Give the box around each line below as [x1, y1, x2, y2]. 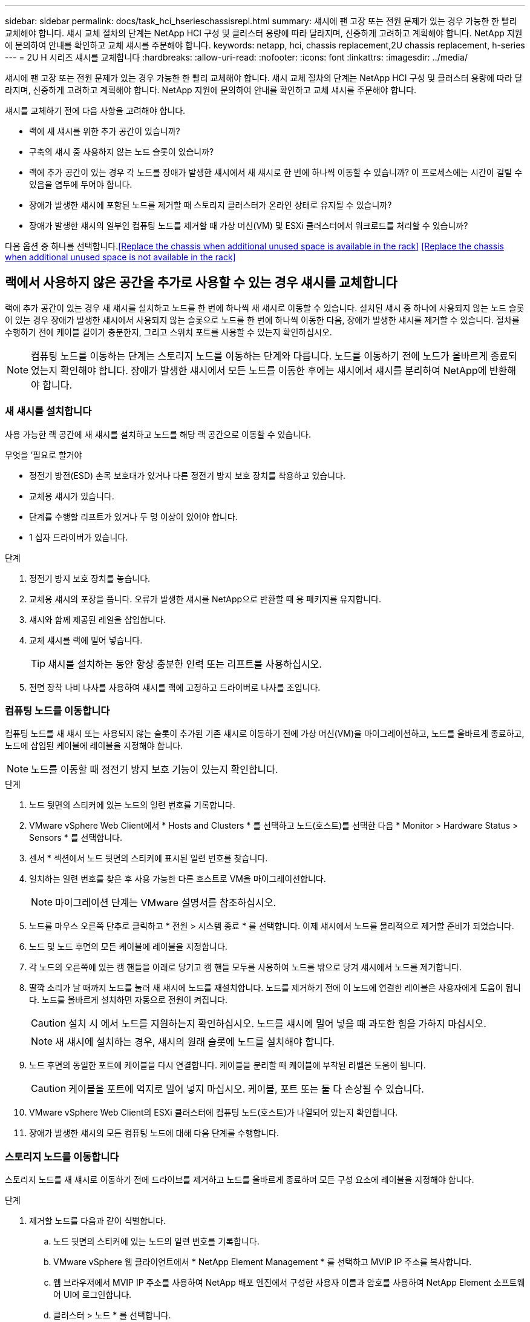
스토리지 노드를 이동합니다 [5, 1150, 119, 1163]
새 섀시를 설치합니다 [5, 405, 92, 418]
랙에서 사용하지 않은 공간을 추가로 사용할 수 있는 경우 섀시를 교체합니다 [5, 275, 398, 291]
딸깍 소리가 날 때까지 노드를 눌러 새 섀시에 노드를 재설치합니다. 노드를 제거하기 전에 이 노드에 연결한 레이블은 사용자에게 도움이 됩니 [29, 982, 522, 993]
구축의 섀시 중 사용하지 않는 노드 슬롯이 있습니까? [29, 146, 214, 157]
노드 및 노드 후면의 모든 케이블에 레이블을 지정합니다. [29, 941, 227, 952]
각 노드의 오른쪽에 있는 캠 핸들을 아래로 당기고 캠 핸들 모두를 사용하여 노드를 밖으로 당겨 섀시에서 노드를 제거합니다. [29, 962, 462, 973]
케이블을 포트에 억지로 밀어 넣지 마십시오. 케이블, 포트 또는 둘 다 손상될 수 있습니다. [68, 1083, 424, 1096]
